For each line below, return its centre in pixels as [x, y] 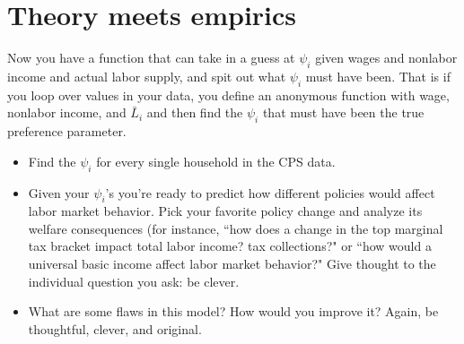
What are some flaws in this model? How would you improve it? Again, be [233, 311]
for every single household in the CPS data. [216, 161]
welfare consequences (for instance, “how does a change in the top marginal [236, 228]
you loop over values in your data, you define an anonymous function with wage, [228, 95]
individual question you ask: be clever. [134, 281]
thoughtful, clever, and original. [115, 328]
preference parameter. [67, 131]
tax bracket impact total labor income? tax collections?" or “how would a [230, 246]
